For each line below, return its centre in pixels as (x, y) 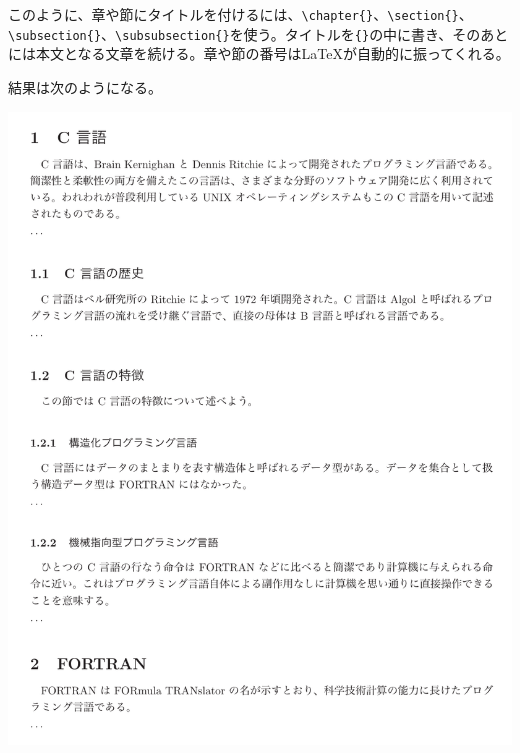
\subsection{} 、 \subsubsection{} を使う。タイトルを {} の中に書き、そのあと (258, 33)
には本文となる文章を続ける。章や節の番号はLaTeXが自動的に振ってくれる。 (259, 53)
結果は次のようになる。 (85, 86)
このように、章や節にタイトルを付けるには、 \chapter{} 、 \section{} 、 (240, 14)
